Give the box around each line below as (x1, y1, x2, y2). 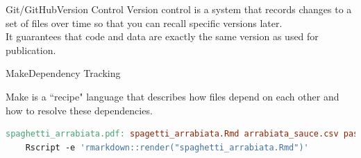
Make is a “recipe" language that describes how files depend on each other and (6, 89, 339, 103)
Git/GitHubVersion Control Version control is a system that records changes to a (6, 2, 352, 16)
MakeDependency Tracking (6, 66, 121, 80)
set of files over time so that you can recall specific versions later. (6, 15, 283, 30)
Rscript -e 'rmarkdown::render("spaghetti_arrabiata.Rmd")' (25, 142, 309, 152)
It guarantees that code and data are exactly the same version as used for (6, 29, 319, 44)
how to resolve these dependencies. (6, 103, 153, 117)
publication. (6, 42, 56, 57)
